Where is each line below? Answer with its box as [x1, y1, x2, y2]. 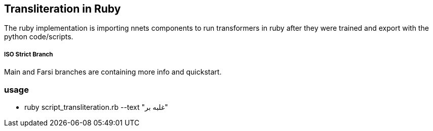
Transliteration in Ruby [4, 3, 121, 15]
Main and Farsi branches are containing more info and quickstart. [4, 68, 222, 77]
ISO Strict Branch [4, 50, 53, 58]
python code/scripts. [4, 32, 73, 41]
